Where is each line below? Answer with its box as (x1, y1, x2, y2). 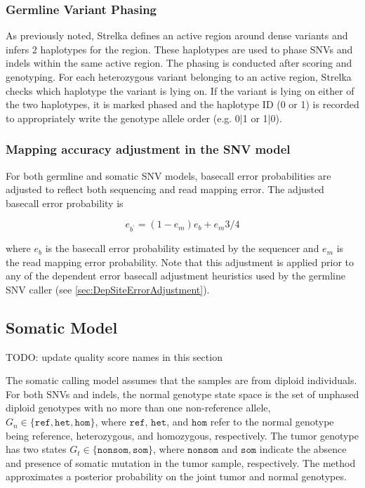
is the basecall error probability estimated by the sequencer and (45, 241, 319, 256)
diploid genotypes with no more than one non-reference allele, (6, 400, 271, 415)
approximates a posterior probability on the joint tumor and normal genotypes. (6, 469, 347, 484)
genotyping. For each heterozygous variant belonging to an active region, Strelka (6, 70, 352, 84)
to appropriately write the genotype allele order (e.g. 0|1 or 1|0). (6, 110, 282, 125)
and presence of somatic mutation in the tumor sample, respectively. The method (6, 455, 356, 470)
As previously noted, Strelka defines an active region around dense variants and (6, 28, 348, 43)
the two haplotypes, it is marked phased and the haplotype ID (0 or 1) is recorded (6, 97, 359, 112)
